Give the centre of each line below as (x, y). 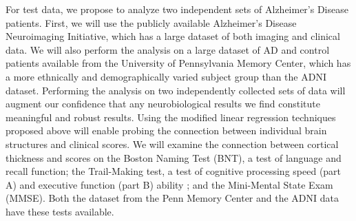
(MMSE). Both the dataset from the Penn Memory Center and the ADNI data (172, 198)
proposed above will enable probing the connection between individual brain (166, 130)
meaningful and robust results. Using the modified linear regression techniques (171, 117)
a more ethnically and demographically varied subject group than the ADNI (166, 76)
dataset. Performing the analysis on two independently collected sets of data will (176, 90)
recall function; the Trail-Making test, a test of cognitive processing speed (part (174, 171)
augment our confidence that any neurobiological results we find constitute (163, 104)
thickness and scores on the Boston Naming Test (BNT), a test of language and (174, 157)
